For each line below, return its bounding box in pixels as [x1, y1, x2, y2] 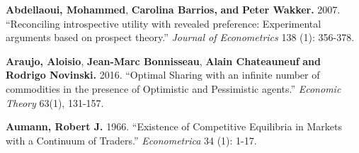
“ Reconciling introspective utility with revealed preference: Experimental [6, 16, 321, 30]
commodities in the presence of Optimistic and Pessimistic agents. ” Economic [6, 81, 341, 96]
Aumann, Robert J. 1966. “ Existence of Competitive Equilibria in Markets [6, 119, 342, 134]
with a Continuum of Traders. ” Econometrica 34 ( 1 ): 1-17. [6, 132, 257, 147]
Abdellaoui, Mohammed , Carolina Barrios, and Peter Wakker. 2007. [6, 2, 341, 16]
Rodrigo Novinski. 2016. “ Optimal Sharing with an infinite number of [6, 67, 320, 82]
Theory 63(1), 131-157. [6, 95, 104, 110]
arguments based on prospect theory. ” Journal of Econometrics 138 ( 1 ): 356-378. [6, 30, 355, 45]
